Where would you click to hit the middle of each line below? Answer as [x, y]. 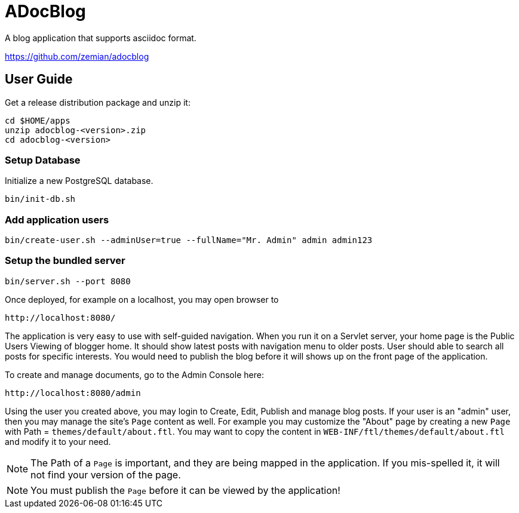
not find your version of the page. [106, 474]
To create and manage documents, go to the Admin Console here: [134, 374]
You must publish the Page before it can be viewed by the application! [185, 490]
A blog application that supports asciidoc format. [101, 38]
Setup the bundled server [65, 261]
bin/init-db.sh [40, 199]
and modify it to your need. [58, 441]
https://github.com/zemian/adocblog [77, 56]
